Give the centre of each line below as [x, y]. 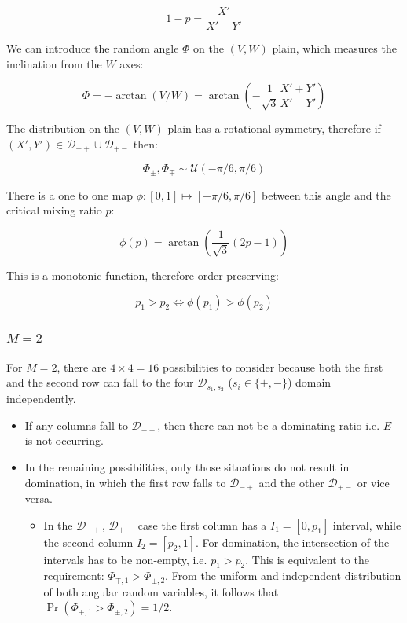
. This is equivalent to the [307, 559]
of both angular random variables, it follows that [161, 591]
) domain [309, 382]
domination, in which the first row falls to [125, 482]
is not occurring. [64, 440]
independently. [41, 399]
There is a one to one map [70, 194]
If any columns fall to [76, 425]
